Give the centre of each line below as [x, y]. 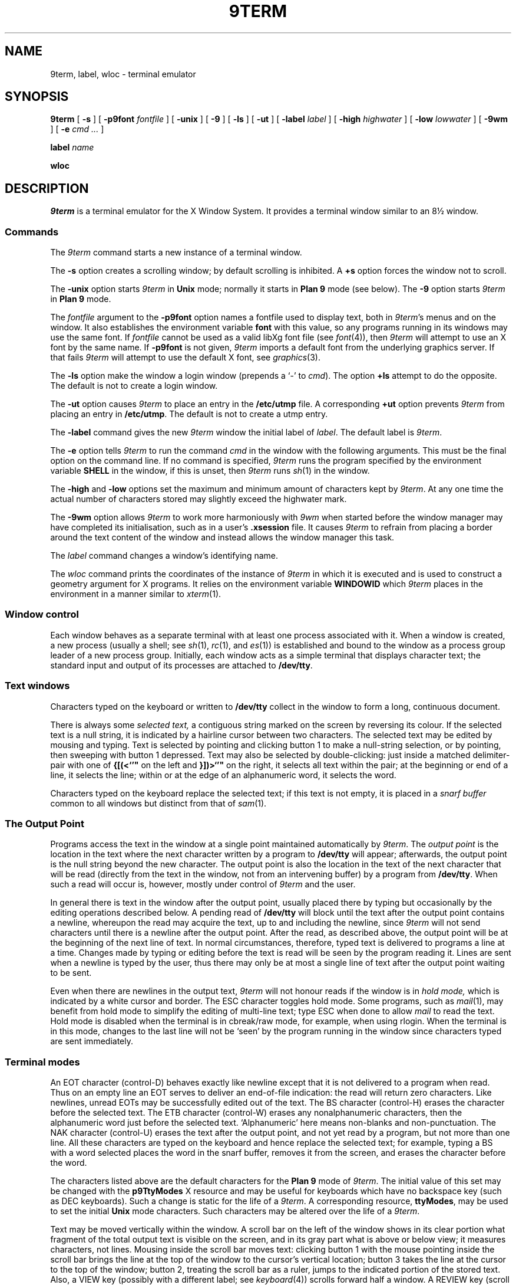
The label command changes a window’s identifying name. [164, 556]
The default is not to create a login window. [134, 386]
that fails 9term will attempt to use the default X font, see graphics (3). [185, 358]
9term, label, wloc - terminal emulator [123, 74]
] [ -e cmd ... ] [77, 129]
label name [72, 147]
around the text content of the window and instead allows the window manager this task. [222, 537]
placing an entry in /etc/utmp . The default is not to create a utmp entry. [189, 414]
